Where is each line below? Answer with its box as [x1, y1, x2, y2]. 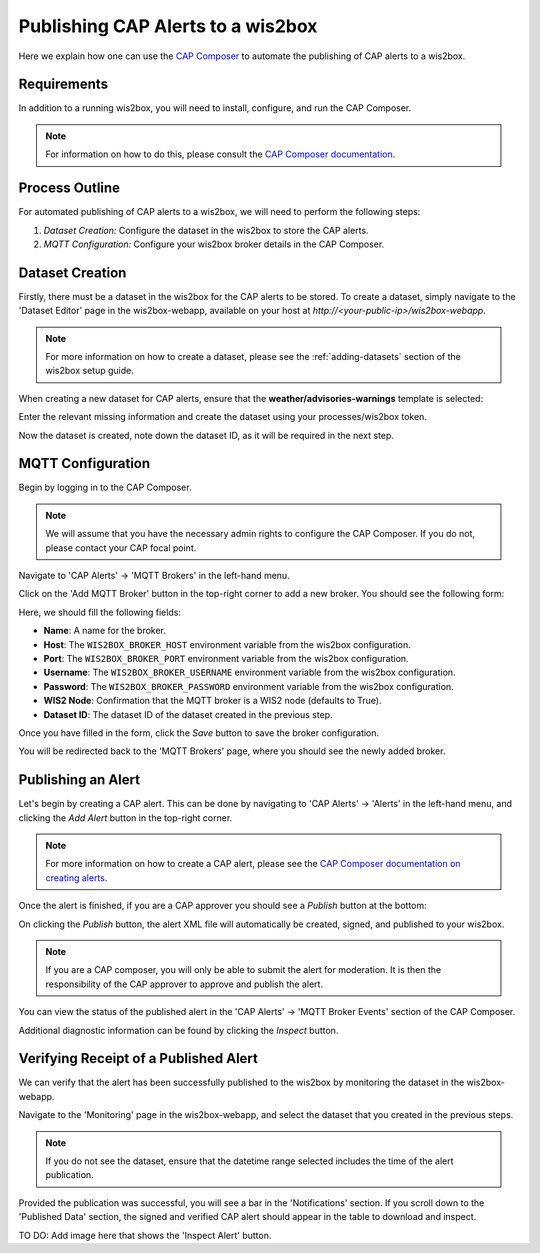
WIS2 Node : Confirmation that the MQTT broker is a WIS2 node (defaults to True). [43, 695, 382, 707]
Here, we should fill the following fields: [18, 606, 182, 618]
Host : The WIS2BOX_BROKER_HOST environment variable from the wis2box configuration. [43, 638, 411, 650]
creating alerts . [45, 871, 108, 884]
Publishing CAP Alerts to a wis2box [18, 15, 318, 37]
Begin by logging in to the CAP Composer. [18, 481, 192, 494]
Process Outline [18, 180, 120, 197]
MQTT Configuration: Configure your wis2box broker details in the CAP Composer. [43, 238, 385, 250]
